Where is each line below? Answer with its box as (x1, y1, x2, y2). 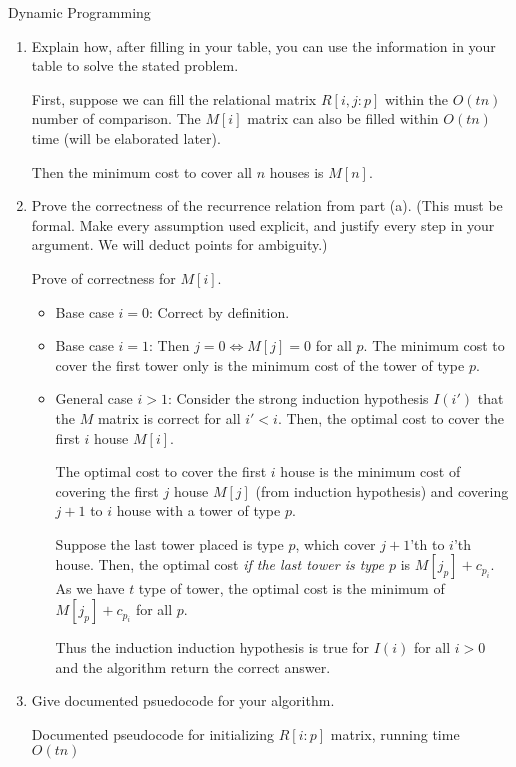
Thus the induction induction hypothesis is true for (55, 637, 370, 658)
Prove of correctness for (31, 267, 176, 288)
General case (55, 388, 133, 409)
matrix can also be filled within (247, 108, 439, 129)
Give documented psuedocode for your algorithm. (31, 690, 335, 711)
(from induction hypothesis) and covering (255, 480, 509, 501)
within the (385, 88, 449, 109)
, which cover (295, 533, 376, 554)
